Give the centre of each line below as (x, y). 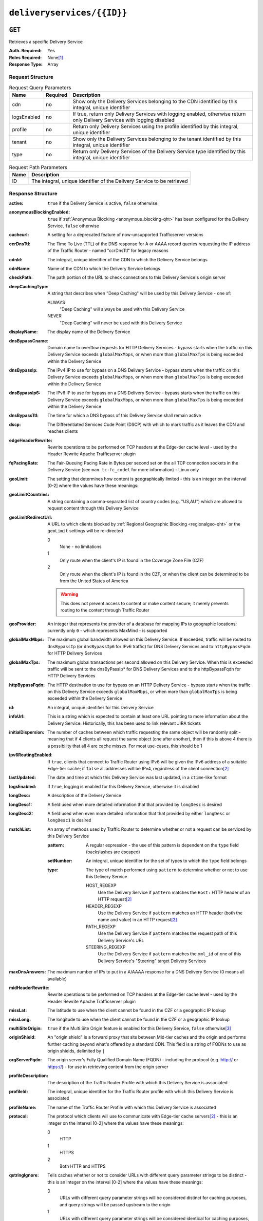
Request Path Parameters (38, 167)
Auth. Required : (25, 51)
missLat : (18, 1010)
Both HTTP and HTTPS (83, 1166)
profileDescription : (29, 1076)
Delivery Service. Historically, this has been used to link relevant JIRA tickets (124, 723)
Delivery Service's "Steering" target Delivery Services (152, 961)
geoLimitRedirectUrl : (30, 517)
